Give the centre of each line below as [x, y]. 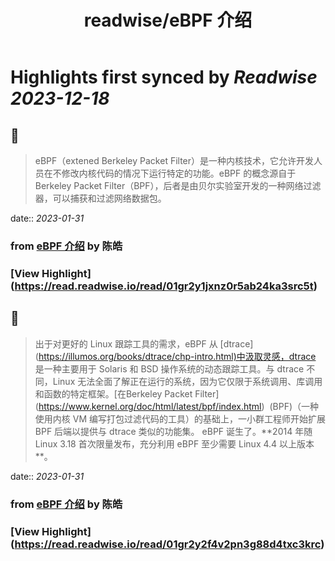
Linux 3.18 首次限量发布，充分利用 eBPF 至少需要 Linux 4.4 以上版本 [174, 443]
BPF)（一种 [295, 406]
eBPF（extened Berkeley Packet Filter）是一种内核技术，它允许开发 [174, 160]
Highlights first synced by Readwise [164, 77]
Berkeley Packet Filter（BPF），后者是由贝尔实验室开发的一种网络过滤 [178, 185]
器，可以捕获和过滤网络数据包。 [100, 198]
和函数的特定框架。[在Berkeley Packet [113, 393]
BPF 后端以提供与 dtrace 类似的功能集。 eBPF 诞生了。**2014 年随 [173, 431]
